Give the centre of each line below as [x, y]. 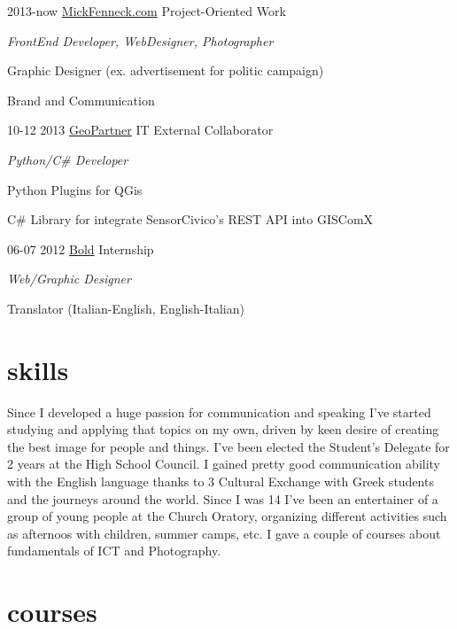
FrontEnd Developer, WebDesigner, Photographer [140, 40]
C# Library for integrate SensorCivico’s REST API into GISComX [190, 219]
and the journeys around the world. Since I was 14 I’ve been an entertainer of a [223, 498]
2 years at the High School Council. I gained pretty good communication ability [224, 464]
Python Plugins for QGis [75, 189]
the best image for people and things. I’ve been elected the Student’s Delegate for [228, 446]
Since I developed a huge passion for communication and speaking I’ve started [219, 412]
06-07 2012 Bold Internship [81, 248]
